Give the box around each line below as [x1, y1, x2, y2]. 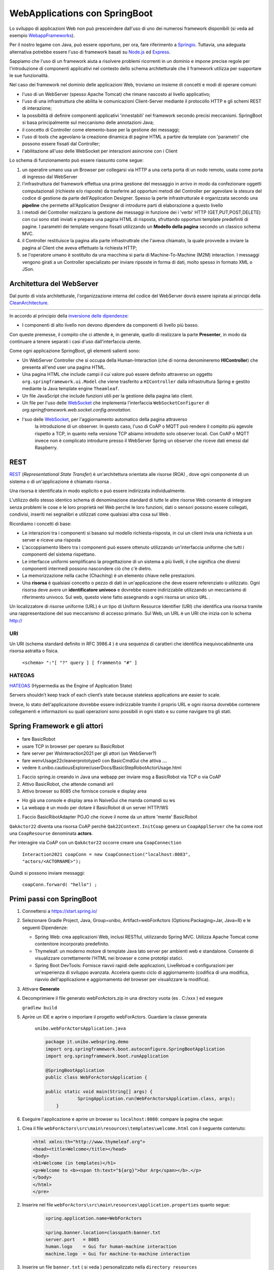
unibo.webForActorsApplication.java [35, 1026, 126, 1031]
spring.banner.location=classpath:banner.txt [45, 1229, 161, 1235]
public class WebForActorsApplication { [45, 1074, 147, 1081]
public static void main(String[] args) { [45, 1089, 153, 1095]
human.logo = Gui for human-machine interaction [45, 1244, 177, 1250]
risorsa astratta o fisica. [9, 648, 59, 654]
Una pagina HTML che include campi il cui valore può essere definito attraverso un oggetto [22, 371, 213, 377]
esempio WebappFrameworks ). [9, 32, 75, 38]
